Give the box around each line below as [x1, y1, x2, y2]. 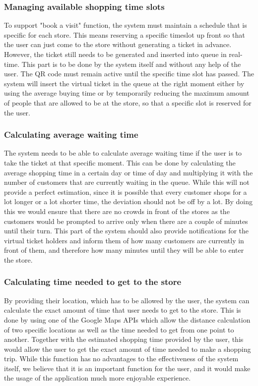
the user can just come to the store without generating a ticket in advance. [4, 39, 232, 50]
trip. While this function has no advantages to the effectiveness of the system [4, 353, 239, 364]
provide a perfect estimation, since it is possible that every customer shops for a [4, 186, 247, 197]
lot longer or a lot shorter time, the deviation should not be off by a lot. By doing [4, 196, 253, 207]
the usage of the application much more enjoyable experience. [4, 373, 191, 383]
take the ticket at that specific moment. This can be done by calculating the [4, 157, 236, 167]
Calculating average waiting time [4, 128, 138, 141]
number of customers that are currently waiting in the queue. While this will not [4, 177, 250, 187]
